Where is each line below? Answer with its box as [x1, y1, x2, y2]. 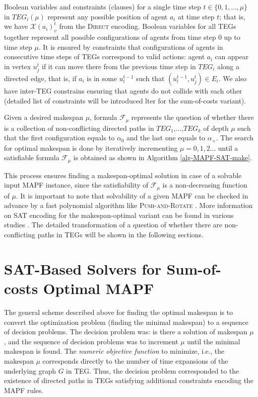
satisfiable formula [4, 152, 60, 163]
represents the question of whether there [131, 112, 254, 122]
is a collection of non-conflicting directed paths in [4, 122, 154, 133]
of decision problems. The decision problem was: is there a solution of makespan [4, 326, 248, 337]
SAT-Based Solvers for [4, 258, 161, 279]
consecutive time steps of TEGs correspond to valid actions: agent [4, 51, 205, 62]
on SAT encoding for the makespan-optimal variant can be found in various [4, 209, 234, 220]
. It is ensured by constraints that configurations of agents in [38, 41, 223, 52]
